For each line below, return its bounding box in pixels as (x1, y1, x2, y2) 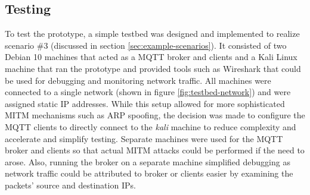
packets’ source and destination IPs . (5, 178, 136, 191)
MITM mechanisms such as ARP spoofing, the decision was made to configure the (5, 109, 305, 121)
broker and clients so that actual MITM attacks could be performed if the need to (5, 144, 305, 156)
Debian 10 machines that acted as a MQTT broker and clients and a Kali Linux (5, 51, 297, 63)
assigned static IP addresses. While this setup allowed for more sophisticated (5, 97, 285, 109)
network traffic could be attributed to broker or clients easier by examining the (5, 167, 293, 180)
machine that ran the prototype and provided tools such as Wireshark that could (5, 62, 301, 74)
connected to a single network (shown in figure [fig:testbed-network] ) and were (5, 86, 291, 98)
